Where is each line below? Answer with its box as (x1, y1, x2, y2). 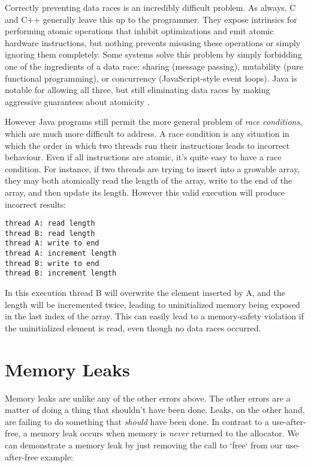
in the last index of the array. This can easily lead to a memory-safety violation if (5, 310, 304, 322)
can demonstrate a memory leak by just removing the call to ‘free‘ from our (5, 438, 283, 451)
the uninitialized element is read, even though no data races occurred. (5, 321, 261, 334)
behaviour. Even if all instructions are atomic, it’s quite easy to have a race (5, 151, 282, 163)
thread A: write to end (5, 239, 99, 248)
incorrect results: (5, 197, 67, 210)
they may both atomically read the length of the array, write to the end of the (5, 174, 292, 187)
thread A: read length (5, 219, 95, 228)
